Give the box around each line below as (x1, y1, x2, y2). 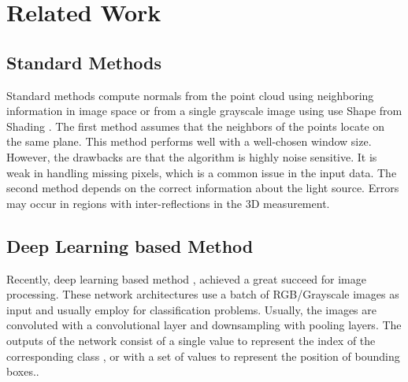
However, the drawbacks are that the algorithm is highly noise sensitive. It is (6, 148, 377, 165)
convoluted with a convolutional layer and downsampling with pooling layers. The (6, 317, 402, 333)
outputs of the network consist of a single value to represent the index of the (6, 332, 376, 348)
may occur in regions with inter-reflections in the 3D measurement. (6, 195, 330, 211)
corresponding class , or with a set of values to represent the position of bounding (6, 347, 400, 364)
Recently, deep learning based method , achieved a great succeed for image (6, 270, 366, 287)
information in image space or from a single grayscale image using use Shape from (6, 102, 402, 119)
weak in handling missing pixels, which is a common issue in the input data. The (6, 164, 397, 180)
